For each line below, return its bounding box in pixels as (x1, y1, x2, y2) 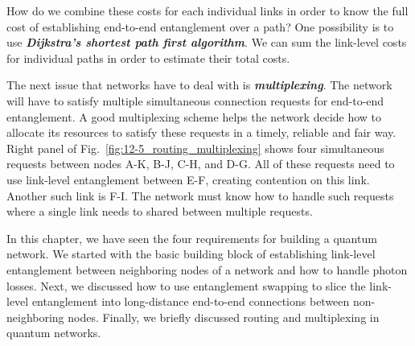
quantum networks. (6, 324, 101, 341)
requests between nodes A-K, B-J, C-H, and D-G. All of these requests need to (6, 155, 395, 172)
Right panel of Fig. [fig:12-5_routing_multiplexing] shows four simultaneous (6, 139, 384, 156)
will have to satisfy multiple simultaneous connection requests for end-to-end (6, 92, 384, 109)
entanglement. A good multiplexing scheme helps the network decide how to (6, 108, 382, 125)
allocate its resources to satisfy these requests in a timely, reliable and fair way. (6, 124, 397, 141)
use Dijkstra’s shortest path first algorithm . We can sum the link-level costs (6, 34, 407, 51)
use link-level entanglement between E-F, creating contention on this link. (6, 171, 370, 187)
